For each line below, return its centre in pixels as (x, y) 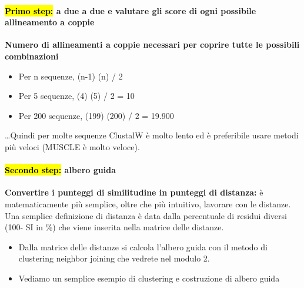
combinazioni (32, 56)
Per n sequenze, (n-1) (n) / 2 (71, 76)
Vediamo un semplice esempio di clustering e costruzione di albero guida (149, 278)
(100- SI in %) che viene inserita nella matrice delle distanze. (114, 227)
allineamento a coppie (50, 22)
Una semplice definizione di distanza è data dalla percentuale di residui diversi (146, 215)
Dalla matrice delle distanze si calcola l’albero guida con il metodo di (143, 246)
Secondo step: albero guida (60, 170)
